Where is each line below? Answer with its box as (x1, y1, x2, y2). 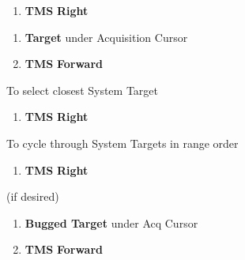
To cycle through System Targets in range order (6, 134, 239, 151)
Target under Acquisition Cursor (24, 28, 188, 45)
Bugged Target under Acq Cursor (24, 214, 198, 231)
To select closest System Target (6, 81, 159, 98)
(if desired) (6, 188, 59, 205)
